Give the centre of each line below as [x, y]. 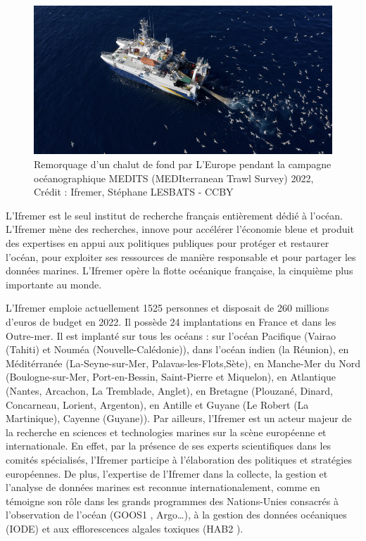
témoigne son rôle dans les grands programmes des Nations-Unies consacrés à [172, 501]
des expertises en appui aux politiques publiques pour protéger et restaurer [168, 243]
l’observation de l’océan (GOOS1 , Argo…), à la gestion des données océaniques [176, 515]
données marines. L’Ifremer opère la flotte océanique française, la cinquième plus [179, 270]
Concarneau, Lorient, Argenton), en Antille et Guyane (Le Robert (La [157, 404]
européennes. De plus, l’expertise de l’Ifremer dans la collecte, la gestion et [167, 473]
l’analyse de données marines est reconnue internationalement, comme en [163, 487]
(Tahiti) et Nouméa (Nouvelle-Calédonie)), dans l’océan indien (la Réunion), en [177, 349]
